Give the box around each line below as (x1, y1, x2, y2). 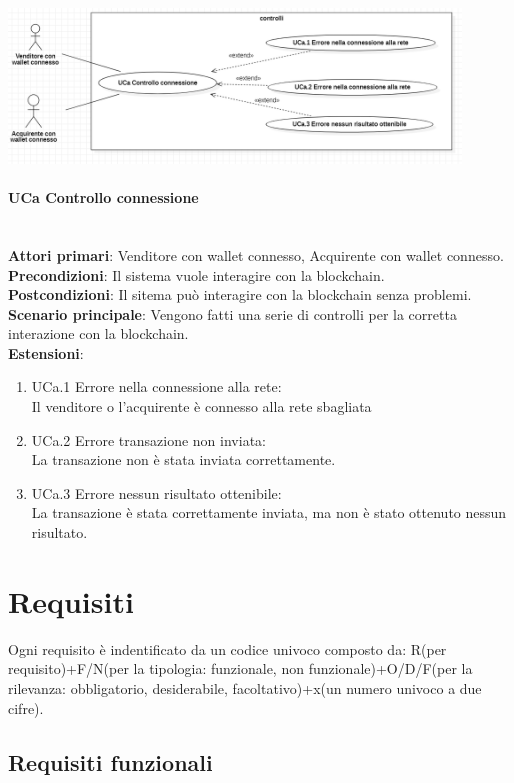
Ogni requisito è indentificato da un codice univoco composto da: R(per (8, 638, 447, 659)
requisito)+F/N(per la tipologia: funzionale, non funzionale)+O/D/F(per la (8, 658, 473, 679)
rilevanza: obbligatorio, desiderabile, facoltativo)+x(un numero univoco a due (8, 677, 482, 698)
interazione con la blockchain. (8, 323, 189, 344)
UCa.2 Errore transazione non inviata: (31, 429, 266, 450)
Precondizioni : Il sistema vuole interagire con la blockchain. (8, 264, 385, 285)
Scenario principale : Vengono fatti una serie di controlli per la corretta (8, 303, 457, 324)
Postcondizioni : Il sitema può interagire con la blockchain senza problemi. (8, 284, 472, 305)
